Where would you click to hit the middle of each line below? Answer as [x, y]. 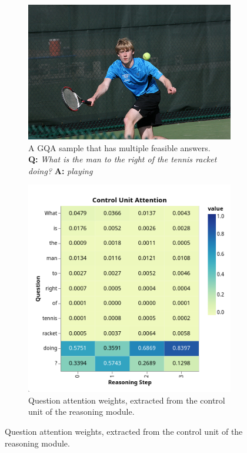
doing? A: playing [61, 170]
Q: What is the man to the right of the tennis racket [123, 159]
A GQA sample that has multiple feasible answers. [119, 147]
